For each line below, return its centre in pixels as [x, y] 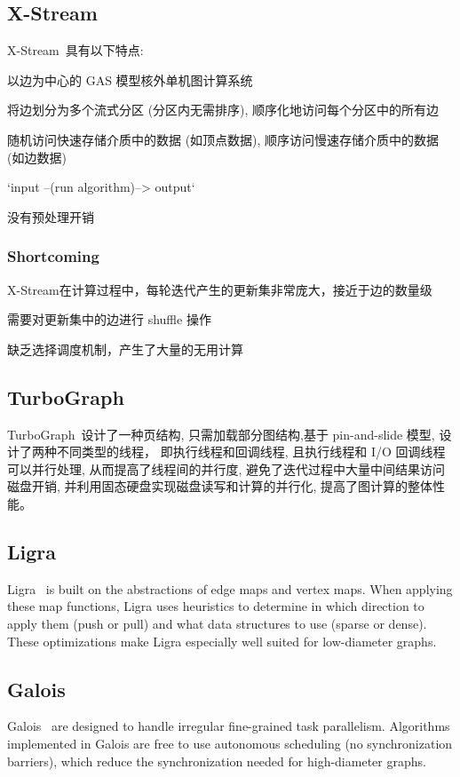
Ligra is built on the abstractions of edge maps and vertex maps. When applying [230, 588]
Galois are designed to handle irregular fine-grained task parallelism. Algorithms [229, 726]
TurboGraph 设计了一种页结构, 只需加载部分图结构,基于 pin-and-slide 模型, [221, 434]
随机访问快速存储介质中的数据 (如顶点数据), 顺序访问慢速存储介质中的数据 [223, 139]
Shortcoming [53, 256]
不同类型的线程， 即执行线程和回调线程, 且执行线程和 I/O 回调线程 [251, 452]
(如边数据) [37, 157]
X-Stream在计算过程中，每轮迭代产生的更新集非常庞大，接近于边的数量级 [220, 289]
